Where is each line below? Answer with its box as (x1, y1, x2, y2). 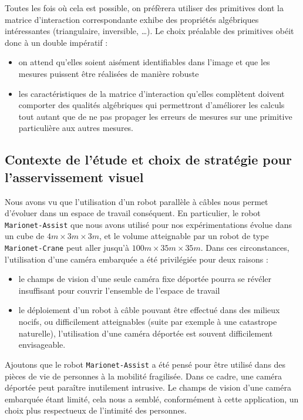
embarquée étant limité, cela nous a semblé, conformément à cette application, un (5, 392, 299, 405)
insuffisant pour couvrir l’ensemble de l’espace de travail (18, 284, 220, 296)
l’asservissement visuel (5, 167, 144, 186)
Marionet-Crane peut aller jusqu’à (5, 241, 129, 254)
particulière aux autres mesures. (18, 122, 134, 134)
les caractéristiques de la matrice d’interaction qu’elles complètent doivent (18, 87, 285, 99)
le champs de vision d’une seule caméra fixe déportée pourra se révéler (18, 273, 272, 285)
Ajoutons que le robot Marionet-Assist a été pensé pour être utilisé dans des (5, 358, 286, 370)
